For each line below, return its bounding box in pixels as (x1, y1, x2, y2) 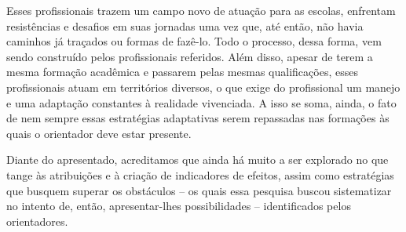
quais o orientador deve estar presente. (6, 125, 192, 141)
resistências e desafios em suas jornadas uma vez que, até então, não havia (6, 17, 364, 34)
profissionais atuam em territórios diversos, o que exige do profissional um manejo (6, 78, 401, 95)
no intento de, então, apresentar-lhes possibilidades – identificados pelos (6, 198, 351, 214)
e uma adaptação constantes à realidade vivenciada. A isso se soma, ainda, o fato (6, 94, 397, 111)
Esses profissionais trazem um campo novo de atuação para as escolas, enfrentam (6, 2, 396, 18)
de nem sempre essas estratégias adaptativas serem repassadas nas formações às (6, 110, 390, 126)
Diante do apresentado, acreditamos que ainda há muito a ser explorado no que (6, 151, 389, 168)
